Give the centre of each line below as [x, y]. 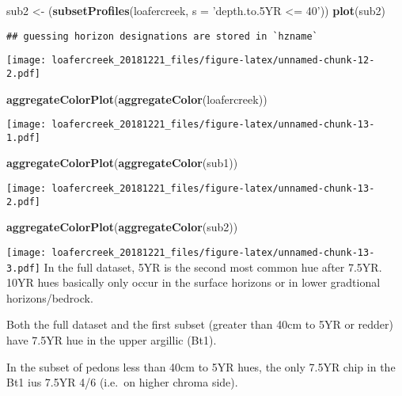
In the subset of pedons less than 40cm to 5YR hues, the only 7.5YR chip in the [201, 366]
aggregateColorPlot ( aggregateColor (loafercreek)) [137, 99]
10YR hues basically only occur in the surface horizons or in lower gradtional [193, 282]
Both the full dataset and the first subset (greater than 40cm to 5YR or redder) [200, 324]
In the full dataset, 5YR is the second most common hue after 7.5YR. [213, 267]
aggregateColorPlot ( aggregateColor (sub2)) [122, 227]
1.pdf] [23, 137]
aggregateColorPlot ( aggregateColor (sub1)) [122, 163]
